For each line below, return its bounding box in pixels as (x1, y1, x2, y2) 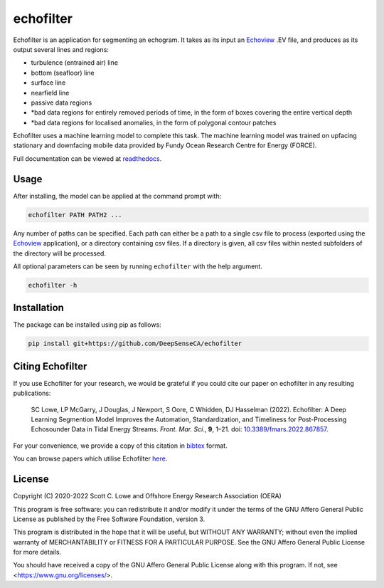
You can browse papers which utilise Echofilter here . (13, 454, 168, 463)
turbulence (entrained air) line (31, 58, 119, 67)
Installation (13, 302, 64, 314)
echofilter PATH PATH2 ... (28, 211, 122, 219)
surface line (31, 78, 66, 87)
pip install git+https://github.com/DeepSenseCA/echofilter (28, 340, 242, 348)
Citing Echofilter (13, 360, 87, 372)
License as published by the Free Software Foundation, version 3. (13, 515, 206, 523)
